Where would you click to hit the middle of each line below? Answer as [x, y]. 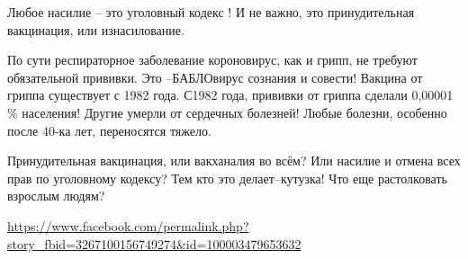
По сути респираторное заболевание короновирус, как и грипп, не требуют [212, 60]
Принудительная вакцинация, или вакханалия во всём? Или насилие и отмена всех [234, 161]
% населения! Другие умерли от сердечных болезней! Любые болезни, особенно [227, 112]
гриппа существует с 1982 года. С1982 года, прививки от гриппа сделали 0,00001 [230, 95]
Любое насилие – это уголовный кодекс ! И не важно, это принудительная [211, 12]
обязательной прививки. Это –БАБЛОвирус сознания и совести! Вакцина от [215, 77]
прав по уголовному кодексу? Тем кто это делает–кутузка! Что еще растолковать [227, 178]
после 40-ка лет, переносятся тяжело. [109, 130]
